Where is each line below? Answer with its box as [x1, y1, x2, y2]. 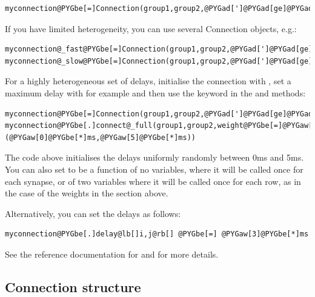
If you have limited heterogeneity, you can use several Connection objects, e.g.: [5, 22, 297, 35]
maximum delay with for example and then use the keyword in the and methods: [5, 86, 306, 99]
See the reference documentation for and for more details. [5, 247, 219, 260]
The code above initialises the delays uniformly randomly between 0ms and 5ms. [5, 151, 304, 164]
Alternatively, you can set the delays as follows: [5, 207, 181, 219]
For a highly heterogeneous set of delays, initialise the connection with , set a [5, 75, 291, 87]
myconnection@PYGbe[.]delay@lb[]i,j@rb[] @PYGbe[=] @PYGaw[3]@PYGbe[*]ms [5, 230, 309, 239]
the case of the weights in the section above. [5, 187, 168, 199]
